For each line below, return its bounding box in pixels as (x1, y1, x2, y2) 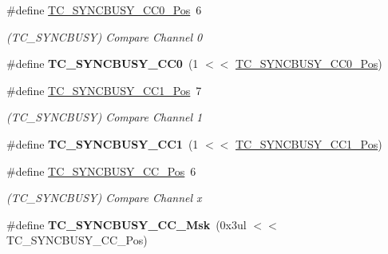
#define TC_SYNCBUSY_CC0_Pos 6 (6, 2, 202, 18)
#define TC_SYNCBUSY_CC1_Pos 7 (6, 81, 202, 98)
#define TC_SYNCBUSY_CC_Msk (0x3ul (6, 216, 247, 232)
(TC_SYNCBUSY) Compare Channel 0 (6, 28, 203, 45)
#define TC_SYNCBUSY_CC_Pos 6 (6, 162, 196, 179)
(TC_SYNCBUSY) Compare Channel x (6, 189, 202, 206)
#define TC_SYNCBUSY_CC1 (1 (6, 135, 199, 152)
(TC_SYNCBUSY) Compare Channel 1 (6, 109, 203, 125)
